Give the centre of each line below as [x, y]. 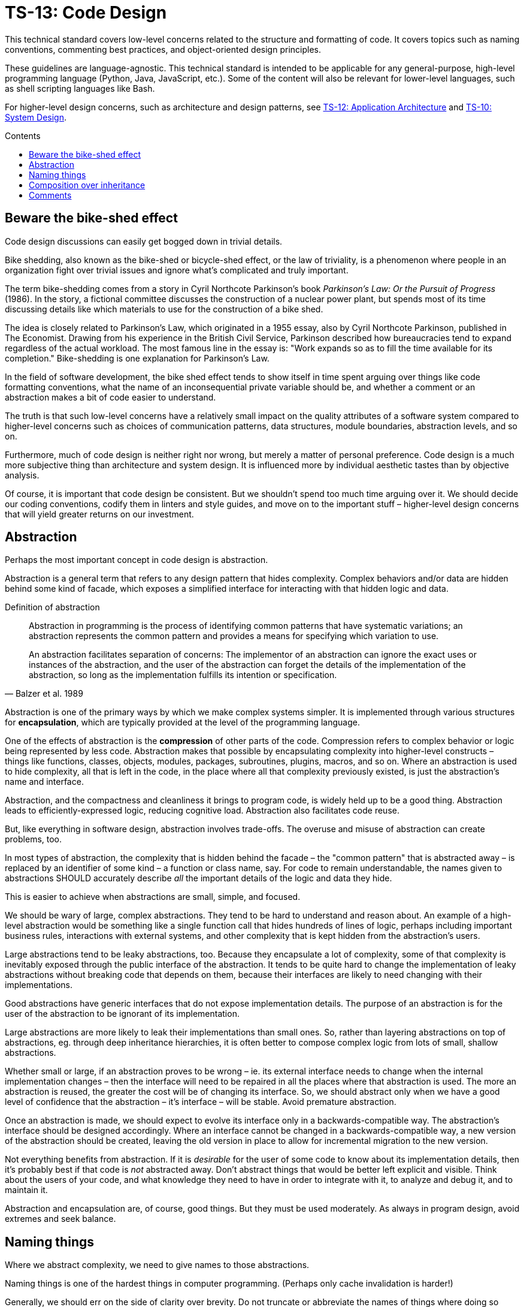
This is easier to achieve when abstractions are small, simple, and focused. [153, 897]
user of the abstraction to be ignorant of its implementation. [122, 1014]
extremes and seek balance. [60, 1219]
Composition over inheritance [87, 185]
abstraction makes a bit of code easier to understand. [110, 397]
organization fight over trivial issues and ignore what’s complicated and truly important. [177, 270]
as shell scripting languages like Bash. [80, 88]
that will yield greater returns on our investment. [99, 514]
